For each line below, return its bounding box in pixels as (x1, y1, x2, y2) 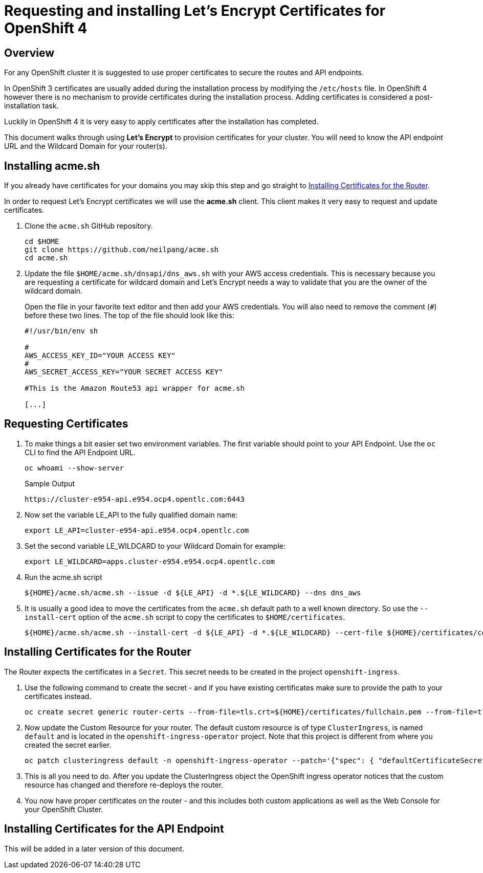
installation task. (4, 101, 59, 110)
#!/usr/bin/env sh (25, 327, 98, 335)
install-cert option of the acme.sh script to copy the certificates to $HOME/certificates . (25, 612, 345, 621)
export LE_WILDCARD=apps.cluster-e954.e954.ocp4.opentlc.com (25, 557, 275, 566)
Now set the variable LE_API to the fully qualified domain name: (25, 510, 238, 519)
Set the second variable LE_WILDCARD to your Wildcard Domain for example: (25, 541, 286, 550)
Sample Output (25, 479, 75, 488)
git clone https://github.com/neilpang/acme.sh (25, 245, 219, 254)
